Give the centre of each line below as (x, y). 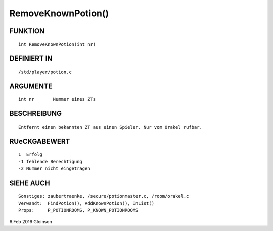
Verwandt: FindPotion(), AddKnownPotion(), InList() (86, 203)
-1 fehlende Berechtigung (51, 162)
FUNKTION (27, 31)
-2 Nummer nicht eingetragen (54, 168)
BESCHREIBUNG (36, 114)
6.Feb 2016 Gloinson (31, 221)
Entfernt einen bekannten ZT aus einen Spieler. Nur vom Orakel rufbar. (110, 127)
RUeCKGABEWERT (40, 141)
